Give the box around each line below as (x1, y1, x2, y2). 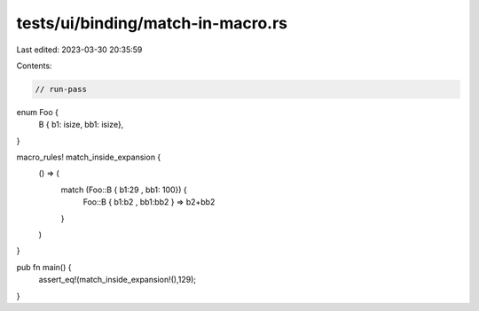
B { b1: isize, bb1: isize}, (38, 120, 124, 130)
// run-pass (35, 84, 88, 94)
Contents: (16, 60, 52, 71)
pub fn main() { (16, 261, 72, 272)
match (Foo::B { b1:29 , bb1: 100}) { (60, 184, 188, 195)
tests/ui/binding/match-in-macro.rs (16, 13, 288, 33)
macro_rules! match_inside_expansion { (16, 152, 161, 163)
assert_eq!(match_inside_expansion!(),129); (38, 275, 197, 285)
